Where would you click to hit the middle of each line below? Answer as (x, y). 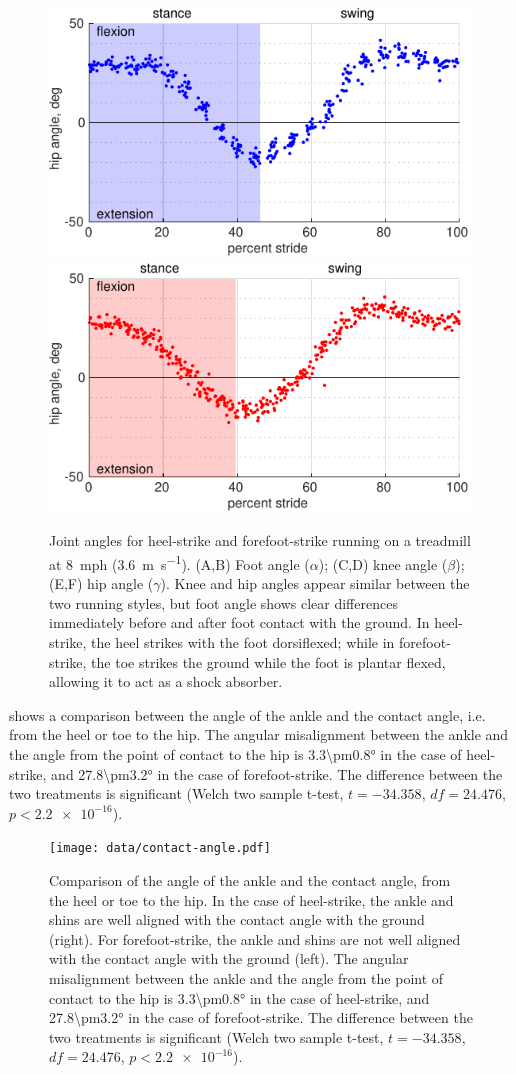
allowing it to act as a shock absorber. (166, 681)
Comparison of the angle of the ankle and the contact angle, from (250, 880)
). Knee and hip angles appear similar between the (315, 583)
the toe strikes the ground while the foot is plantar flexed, (268, 661)
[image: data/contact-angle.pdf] (160, 848)
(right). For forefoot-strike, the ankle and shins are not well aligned (255, 938)
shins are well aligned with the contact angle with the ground (237, 919)
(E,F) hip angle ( (101, 583)
